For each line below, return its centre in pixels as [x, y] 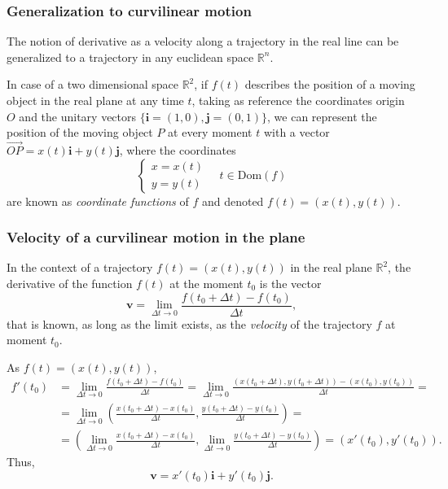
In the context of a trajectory [80, 267]
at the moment [206, 283]
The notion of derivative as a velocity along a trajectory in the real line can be [203, 41]
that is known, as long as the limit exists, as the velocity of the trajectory [189, 323]
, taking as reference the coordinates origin [298, 100]
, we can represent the [322, 116]
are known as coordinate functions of [98, 201]
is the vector [290, 283]
